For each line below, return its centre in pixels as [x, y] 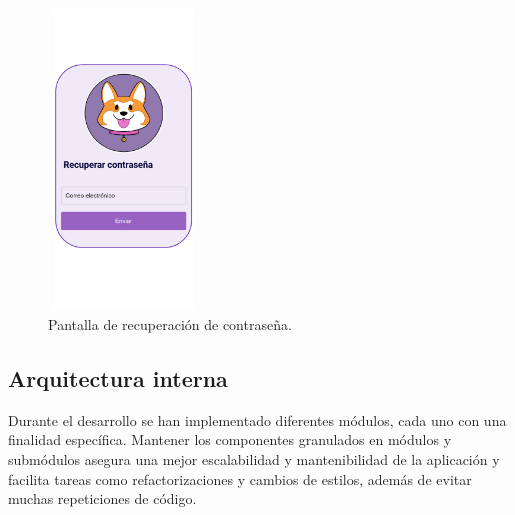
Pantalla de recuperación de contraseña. [170, 323]
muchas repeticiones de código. [102, 498]
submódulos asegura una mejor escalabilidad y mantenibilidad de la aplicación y [254, 458]
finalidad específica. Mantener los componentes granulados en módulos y [230, 439]
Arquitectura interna [118, 377]
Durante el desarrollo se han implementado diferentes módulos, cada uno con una [257, 419]
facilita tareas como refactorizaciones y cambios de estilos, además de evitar [240, 478]
